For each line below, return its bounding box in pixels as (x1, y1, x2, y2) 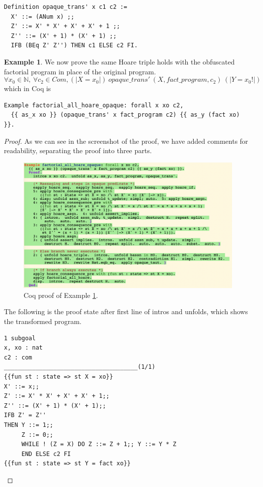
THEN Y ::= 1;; (4, 421, 54, 428)
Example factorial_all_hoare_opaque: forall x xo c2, (4, 101, 184, 109)
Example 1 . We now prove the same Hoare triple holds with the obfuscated (4, 56, 235, 66)
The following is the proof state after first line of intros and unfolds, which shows (4, 306, 248, 317)
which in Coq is (4, 83, 51, 94)
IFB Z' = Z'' (4, 412, 46, 419)
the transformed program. (4, 316, 82, 326)
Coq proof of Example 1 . (24, 290, 98, 300)
